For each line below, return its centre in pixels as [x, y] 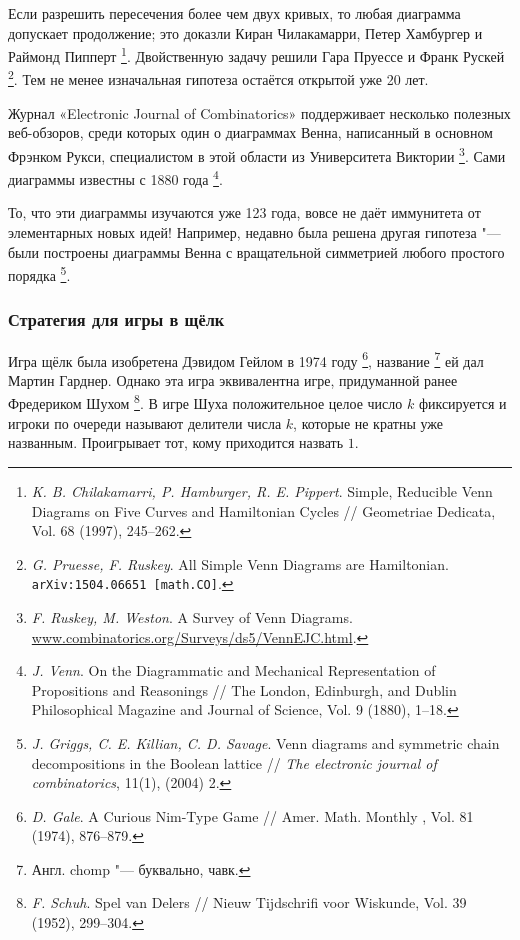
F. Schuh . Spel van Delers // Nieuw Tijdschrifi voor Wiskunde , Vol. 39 [249, 902]
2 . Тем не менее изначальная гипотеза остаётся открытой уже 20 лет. [218, 78]
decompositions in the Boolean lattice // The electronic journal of [234, 762]
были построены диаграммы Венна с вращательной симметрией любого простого [256, 251]
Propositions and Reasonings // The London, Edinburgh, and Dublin [244, 689]
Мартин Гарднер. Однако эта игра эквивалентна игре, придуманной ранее [233, 379]
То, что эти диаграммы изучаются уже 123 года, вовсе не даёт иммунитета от [244, 212]
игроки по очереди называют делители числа [145, 422]
